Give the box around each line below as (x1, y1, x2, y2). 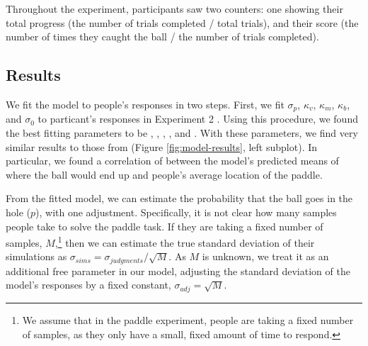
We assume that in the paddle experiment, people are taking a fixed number (22, 312, 354, 327)
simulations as (6, 249, 67, 264)
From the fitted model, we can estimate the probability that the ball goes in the (6, 191, 353, 206)
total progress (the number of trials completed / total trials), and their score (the (6, 15, 359, 30)
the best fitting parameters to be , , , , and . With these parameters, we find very (6, 125, 358, 140)
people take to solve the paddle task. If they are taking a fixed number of (6, 218, 323, 233)
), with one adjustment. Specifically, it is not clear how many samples (35, 205, 337, 219)
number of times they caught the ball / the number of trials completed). (6, 29, 319, 44)
